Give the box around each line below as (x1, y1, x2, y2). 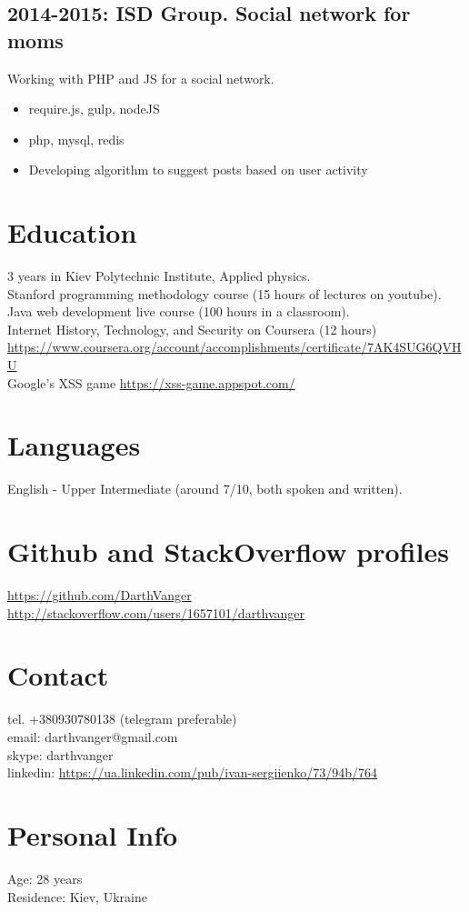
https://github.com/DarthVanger (7, 586, 192, 605)
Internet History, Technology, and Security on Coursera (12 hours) (7, 319, 377, 338)
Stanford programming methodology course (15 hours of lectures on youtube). (7, 284, 442, 303)
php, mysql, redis (28, 129, 125, 148)
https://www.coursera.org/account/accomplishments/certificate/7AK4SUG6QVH (7, 337, 462, 356)
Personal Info (7, 816, 178, 853)
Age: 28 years (7, 868, 83, 887)
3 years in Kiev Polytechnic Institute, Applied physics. (7, 266, 311, 286)
